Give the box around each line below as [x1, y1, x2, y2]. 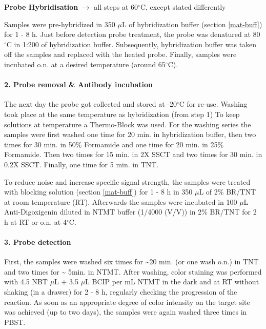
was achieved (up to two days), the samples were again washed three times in [4, 306, 247, 317]
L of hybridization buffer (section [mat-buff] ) [121, 18, 262, 29]
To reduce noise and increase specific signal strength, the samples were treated [4, 176, 251, 187]
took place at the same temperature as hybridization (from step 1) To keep [4, 108, 240, 119]
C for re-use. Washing [179, 99, 248, 109]
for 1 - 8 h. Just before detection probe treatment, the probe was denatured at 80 [4, 29, 260, 40]
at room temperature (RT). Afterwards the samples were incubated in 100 [4, 196, 237, 207]
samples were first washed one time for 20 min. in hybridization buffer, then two [4, 129, 256, 140]
